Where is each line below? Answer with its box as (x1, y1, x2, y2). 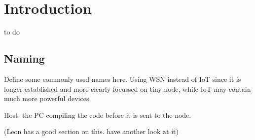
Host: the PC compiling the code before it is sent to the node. (4, 109, 191, 120)
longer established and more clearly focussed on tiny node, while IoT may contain (4, 83, 251, 94)
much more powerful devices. (4, 93, 91, 104)
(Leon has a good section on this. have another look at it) (4, 126, 179, 137)
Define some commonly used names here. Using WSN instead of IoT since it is (4, 73, 241, 84)
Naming (4, 51, 45, 66)
